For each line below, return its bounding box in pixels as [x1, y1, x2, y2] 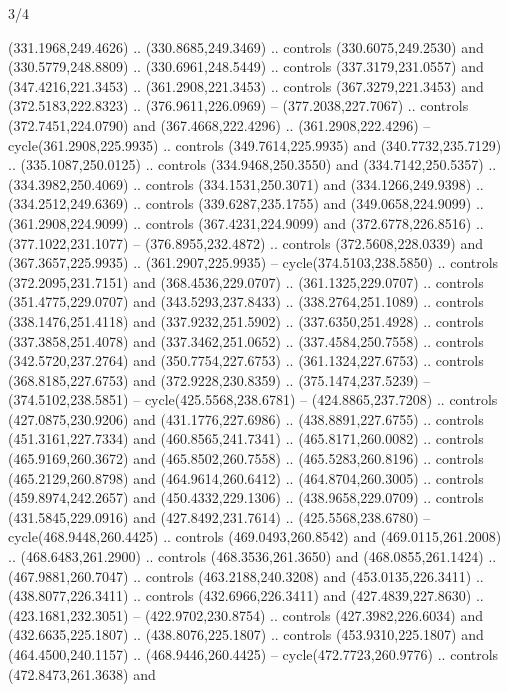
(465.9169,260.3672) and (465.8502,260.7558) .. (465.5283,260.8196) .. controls [8, 448, 484, 469]
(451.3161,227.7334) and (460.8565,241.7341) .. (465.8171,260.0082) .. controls [8, 428, 484, 449]
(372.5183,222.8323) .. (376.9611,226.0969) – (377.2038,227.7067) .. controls [8, 95, 469, 116]
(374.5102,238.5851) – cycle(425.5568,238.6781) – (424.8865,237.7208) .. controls [8, 389, 498, 410]
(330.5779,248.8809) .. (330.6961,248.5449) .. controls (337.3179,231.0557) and [8, 56, 484, 77]
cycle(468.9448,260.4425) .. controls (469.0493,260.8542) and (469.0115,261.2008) [8, 526, 502, 547]
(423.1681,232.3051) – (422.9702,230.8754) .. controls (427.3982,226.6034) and [8, 604, 483, 625]
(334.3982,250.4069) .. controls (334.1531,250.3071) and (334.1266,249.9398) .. [8, 173, 484, 194]
